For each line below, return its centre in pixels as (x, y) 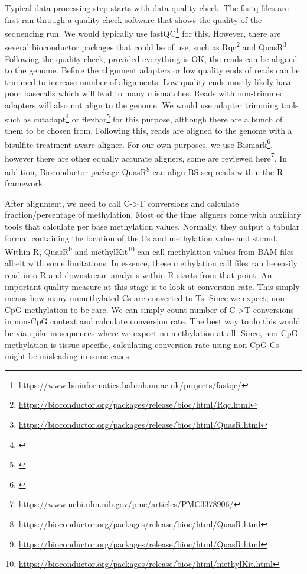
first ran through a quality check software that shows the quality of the (133, 19)
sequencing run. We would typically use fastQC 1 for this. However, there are (143, 32)
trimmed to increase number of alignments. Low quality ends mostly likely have (149, 81)
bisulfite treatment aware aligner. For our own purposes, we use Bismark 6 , (139, 143)
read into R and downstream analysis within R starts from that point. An (138, 275)
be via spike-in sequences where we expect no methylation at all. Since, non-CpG (151, 333)
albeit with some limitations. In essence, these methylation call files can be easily (151, 263)
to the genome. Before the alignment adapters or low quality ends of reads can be (152, 70)
